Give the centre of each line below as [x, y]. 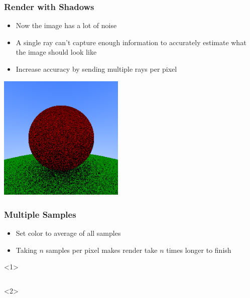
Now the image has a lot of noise [66, 25]
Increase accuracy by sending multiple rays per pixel [96, 69]
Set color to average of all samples [68, 233]
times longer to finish [199, 250]
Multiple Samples [40, 214]
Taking [26, 250]
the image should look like [56, 52]
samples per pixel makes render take [102, 250]
